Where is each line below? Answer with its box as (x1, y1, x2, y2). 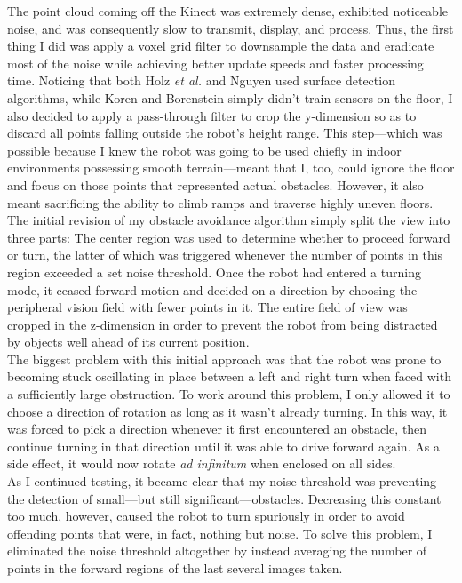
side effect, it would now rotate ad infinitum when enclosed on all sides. (7, 454, 396, 473)
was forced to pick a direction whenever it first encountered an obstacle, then (7, 419, 427, 438)
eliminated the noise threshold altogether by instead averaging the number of (7, 541, 427, 560)
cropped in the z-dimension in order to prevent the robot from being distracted (7, 315, 438, 333)
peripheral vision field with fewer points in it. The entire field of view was (7, 298, 408, 316)
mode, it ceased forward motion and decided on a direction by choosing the (7, 280, 418, 299)
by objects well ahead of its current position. (7, 332, 250, 351)
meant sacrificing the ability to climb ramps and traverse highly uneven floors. (7, 193, 434, 212)
